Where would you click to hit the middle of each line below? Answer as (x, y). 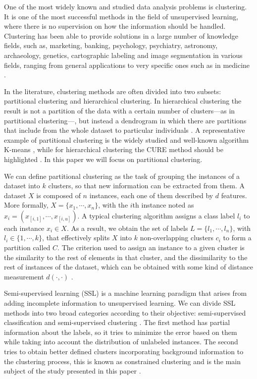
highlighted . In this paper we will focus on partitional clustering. (103, 159)
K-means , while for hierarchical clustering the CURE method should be (114, 149)
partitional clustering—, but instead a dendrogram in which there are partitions (125, 120)
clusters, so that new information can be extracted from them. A (147, 186)
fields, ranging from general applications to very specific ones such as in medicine (127, 65)
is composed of (58, 195)
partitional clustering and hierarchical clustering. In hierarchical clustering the (123, 101)
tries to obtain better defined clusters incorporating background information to (124, 351)
